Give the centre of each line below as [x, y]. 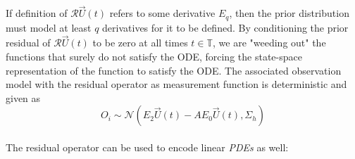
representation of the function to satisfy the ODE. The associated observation [174, 70]
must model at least [49, 27]
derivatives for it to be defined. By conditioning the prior [225, 27]
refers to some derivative [162, 13]
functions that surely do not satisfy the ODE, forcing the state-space [154, 57]
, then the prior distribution [289, 13]
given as [23, 97]
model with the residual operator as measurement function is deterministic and [176, 84]
